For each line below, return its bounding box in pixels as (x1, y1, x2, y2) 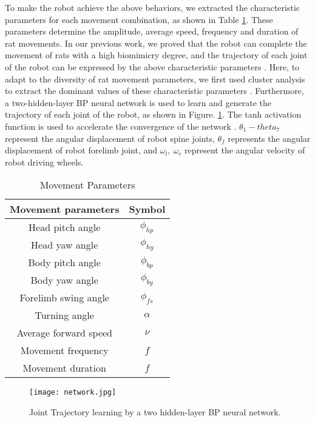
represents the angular (228, 132, 311, 144)
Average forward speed (16, 326, 112, 340)
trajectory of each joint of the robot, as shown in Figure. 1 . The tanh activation (5, 108, 302, 121)
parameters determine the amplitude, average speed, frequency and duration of (5, 25, 299, 38)
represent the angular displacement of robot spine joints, (5, 132, 215, 144)
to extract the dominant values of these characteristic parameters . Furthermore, (5, 84, 304, 97)
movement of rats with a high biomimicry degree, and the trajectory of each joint (5, 49, 308, 61)
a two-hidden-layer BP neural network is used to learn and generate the (5, 96, 271, 109)
